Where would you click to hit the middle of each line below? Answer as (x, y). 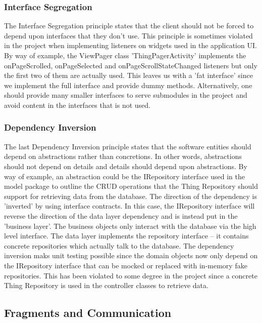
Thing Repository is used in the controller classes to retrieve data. (106, 285)
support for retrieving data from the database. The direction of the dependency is (131, 196)
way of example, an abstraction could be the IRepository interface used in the (124, 176)
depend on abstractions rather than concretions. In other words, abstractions (123, 156)
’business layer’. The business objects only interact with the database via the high (130, 226)
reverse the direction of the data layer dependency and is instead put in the (121, 215)
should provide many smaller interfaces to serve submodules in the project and (126, 95)
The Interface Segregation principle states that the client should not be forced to (129, 26)
